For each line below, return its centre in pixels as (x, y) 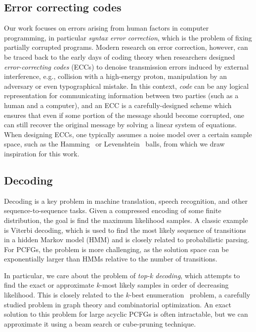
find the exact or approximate (49, 285)
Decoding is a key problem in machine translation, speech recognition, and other (126, 201)
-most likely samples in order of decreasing (164, 285)
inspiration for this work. (42, 153)
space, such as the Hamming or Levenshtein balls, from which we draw (114, 144)
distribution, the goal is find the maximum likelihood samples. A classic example (126, 220)
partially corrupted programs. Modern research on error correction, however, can (126, 47)
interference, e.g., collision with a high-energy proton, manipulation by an (116, 76)
